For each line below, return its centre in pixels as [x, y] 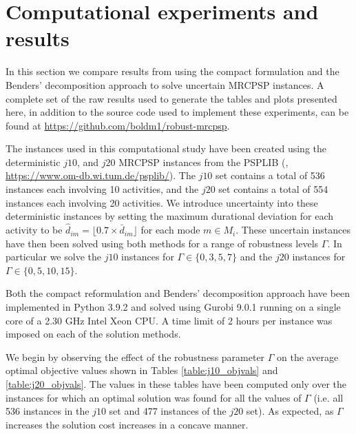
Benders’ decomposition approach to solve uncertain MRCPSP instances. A [165, 84]
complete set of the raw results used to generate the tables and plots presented [171, 98]
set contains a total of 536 [270, 175]
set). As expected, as [290, 411]
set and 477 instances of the [168, 411]
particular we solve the [53, 257]
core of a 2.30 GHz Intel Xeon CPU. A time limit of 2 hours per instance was [169, 320]
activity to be [34, 230]
